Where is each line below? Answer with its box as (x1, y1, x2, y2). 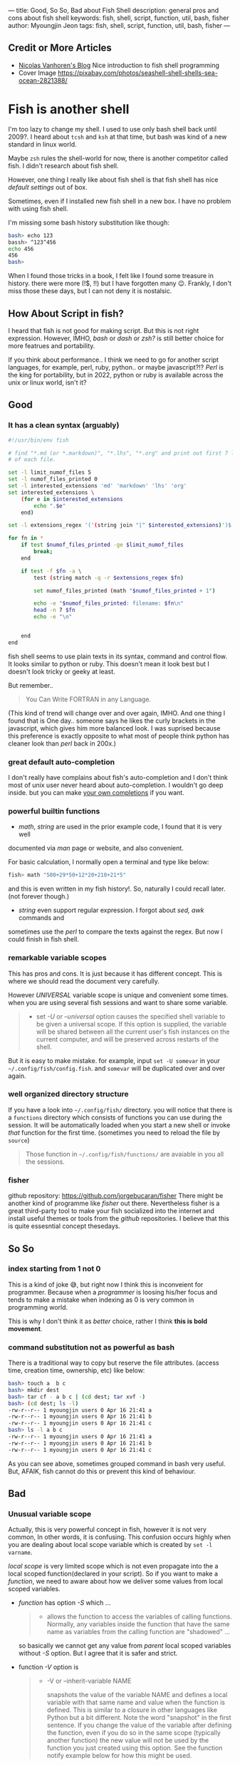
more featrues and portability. (8, 341, 95, 350)
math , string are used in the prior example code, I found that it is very (18, 822, 222, 831)
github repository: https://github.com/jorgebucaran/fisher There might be (8, 1192, 224, 1200)
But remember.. (8, 681, 54, 689)
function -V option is (18, 1663, 79, 1671)
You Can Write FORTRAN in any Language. (25, 695, 152, 703)
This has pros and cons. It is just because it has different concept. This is (8, 969, 223, 978)
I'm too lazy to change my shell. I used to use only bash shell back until (8, 124, 216, 133)
